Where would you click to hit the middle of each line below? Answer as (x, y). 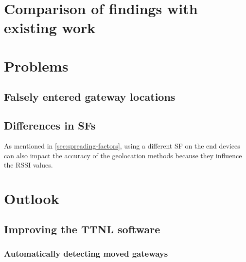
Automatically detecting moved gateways (86, 253)
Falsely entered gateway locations (90, 97)
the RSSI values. (28, 165)
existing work (50, 28)
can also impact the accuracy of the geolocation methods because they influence (123, 155)
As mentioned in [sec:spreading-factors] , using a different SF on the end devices (122, 145)
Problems (36, 65)
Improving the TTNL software (82, 229)
